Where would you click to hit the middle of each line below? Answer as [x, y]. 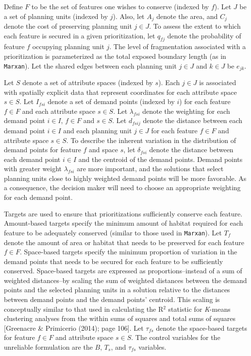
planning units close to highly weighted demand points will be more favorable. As [125, 178]
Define [13, 6]
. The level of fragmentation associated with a [178, 46]
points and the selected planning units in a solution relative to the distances [117, 290]
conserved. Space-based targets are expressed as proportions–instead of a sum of [123, 271]
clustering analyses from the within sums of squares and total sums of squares [120, 318]
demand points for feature [42, 150]
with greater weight [33, 169]
